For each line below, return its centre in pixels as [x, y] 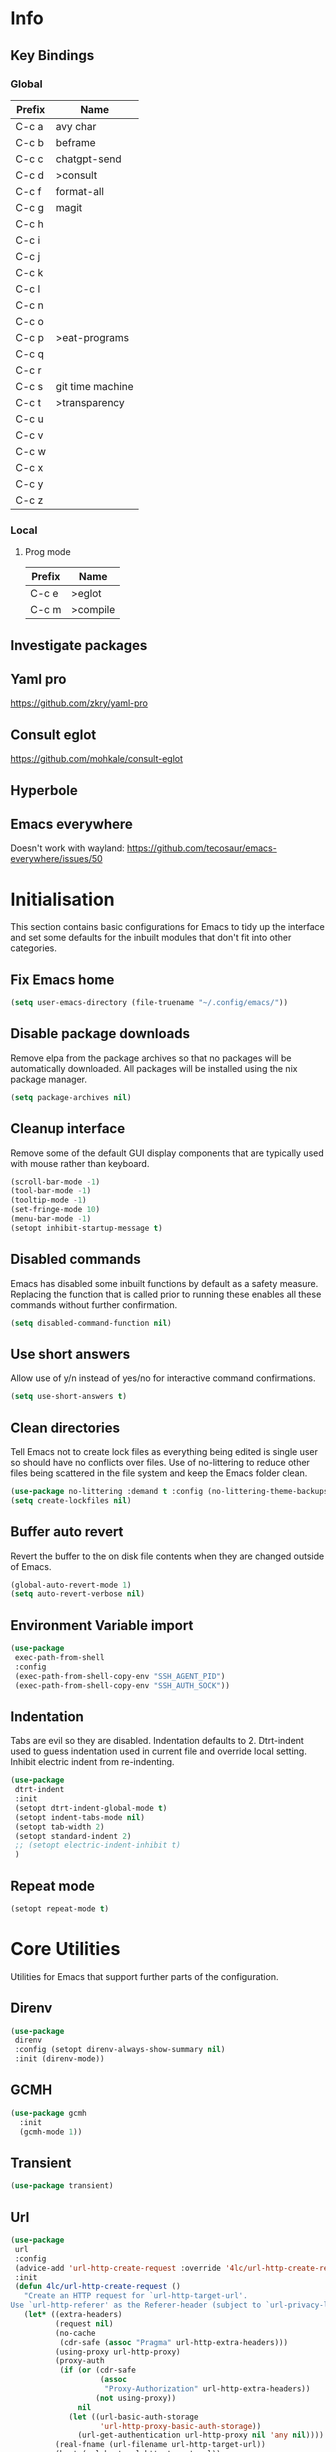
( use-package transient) [62, 2186]
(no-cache [75, 2333]
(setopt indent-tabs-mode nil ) [79, 1817]
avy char [76, 126]
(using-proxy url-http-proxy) [118, 2352]
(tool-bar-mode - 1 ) [51, 1191]
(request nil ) [84, 2323]
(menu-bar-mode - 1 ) [51, 1219]
